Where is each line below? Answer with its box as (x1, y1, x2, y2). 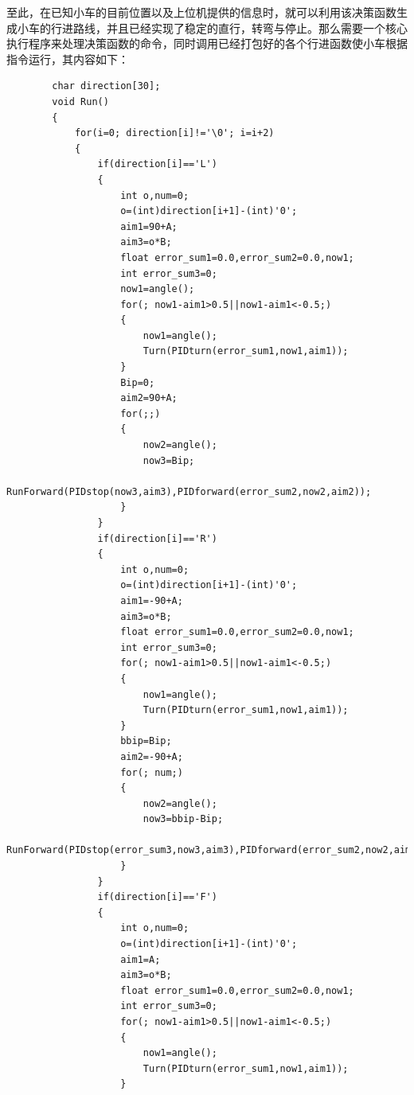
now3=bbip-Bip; (143, 813, 224, 825)
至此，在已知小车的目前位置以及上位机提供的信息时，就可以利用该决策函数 (6, 4, 396, 20)
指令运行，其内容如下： (6, 50, 129, 67)
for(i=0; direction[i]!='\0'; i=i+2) (74, 127, 275, 139)
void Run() (52, 95, 109, 107)
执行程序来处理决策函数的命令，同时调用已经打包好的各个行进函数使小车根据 (6, 35, 408, 52)
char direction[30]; (52, 80, 161, 92)
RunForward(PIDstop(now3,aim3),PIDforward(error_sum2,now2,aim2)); (6, 485, 372, 497)
